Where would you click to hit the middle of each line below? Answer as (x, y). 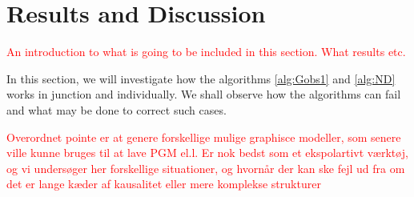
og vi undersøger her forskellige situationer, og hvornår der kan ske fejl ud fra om (206, 168)
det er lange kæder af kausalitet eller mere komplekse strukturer (164, 184)
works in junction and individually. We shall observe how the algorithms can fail (204, 94)
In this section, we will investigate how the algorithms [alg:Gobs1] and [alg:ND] (201, 78)
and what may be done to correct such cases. (117, 109)
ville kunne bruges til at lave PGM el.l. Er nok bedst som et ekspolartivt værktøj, (207, 153)
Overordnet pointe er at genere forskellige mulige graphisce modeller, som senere (204, 137)
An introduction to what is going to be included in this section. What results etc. (206, 52)
